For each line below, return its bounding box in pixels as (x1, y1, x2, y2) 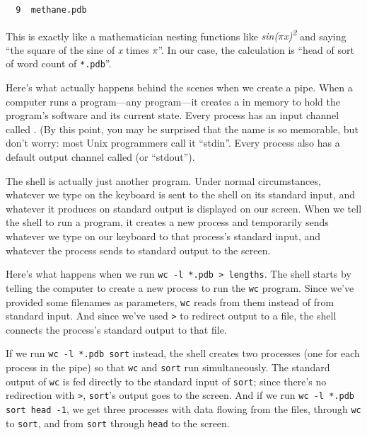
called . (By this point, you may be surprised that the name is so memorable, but (6, 121, 359, 136)
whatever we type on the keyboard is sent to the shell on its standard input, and (6, 187, 356, 202)
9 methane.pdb (16, 5, 87, 15)
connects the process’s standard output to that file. (6, 322, 227, 337)
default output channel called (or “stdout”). (6, 149, 195, 164)
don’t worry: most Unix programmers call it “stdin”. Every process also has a (6, 135, 340, 150)
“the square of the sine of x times (6, 42, 149, 57)
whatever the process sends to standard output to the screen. (6, 242, 271, 257)
